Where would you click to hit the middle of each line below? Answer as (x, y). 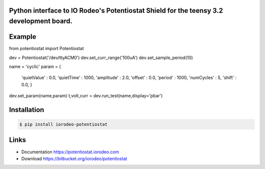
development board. (41, 21)
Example (23, 37)
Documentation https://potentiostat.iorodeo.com (70, 152)
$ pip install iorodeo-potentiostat (64, 125)
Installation (26, 110)
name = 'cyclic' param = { (35, 66)
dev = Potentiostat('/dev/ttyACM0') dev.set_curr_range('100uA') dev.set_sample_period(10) (101, 57)
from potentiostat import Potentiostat (47, 49)
